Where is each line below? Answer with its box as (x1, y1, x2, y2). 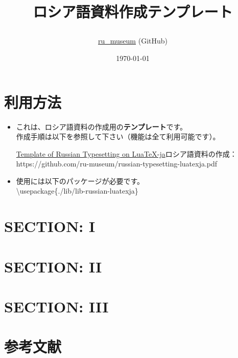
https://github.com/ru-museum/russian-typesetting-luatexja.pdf (16, 158, 218, 169)
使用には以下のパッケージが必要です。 (16, 175, 145, 186)
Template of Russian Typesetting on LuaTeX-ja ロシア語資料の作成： (16, 148, 237, 159)
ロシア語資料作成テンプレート (33, 1, 233, 22)
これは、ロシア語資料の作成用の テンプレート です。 (16, 121, 187, 132)
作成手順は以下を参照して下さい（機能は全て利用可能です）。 (16, 131, 220, 142)
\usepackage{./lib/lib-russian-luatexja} (16, 185, 138, 196)
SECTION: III (4, 296, 109, 317)
